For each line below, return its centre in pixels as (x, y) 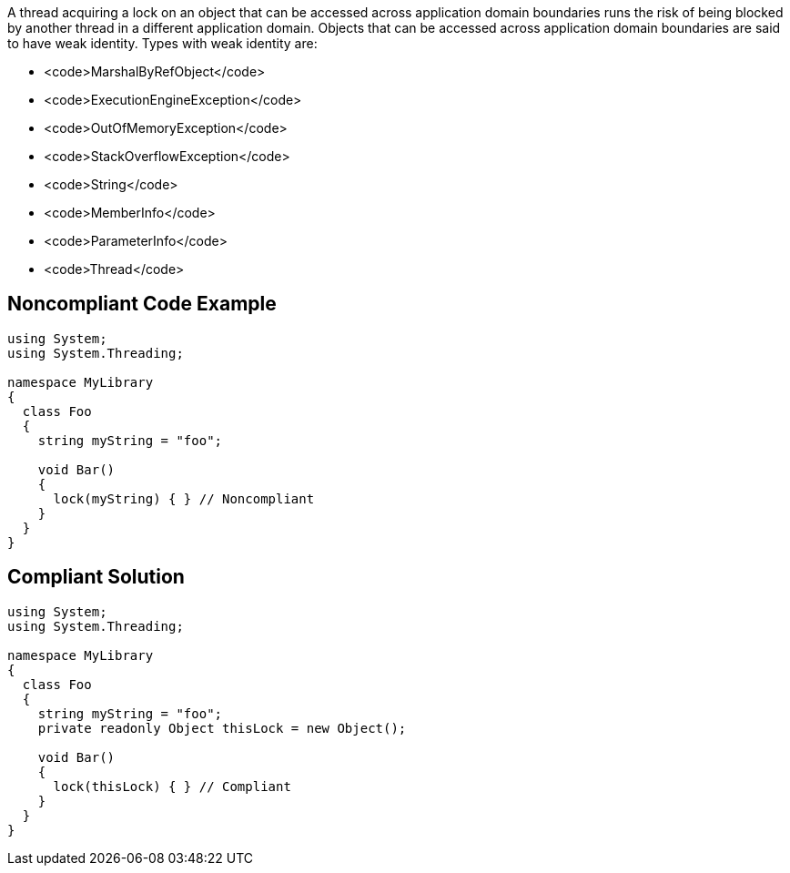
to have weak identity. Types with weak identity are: (162, 43)
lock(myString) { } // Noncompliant (184, 498)
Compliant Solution (96, 577)
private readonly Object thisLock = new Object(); (222, 728)
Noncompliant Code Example (142, 304)
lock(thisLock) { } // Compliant (172, 786)
